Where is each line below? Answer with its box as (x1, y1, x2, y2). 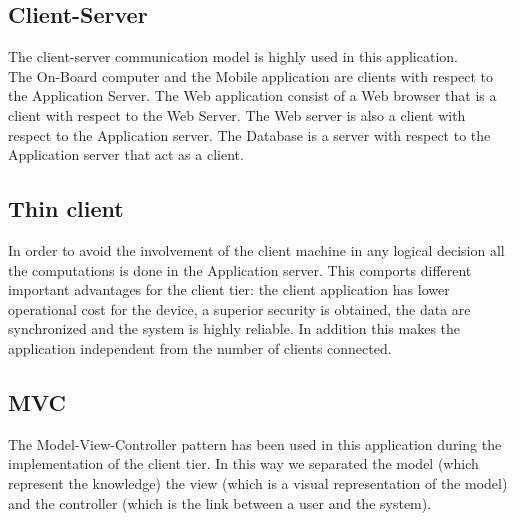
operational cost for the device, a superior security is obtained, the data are (8, 298, 471, 319)
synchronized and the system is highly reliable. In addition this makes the (8, 318, 461, 339)
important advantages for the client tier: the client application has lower (8, 279, 450, 300)
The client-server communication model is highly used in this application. (8, 46, 458, 67)
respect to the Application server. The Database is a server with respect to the (8, 124, 491, 145)
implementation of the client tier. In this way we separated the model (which (8, 453, 479, 474)
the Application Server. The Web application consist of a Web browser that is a (8, 85, 497, 106)
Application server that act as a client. (8, 144, 244, 165)
